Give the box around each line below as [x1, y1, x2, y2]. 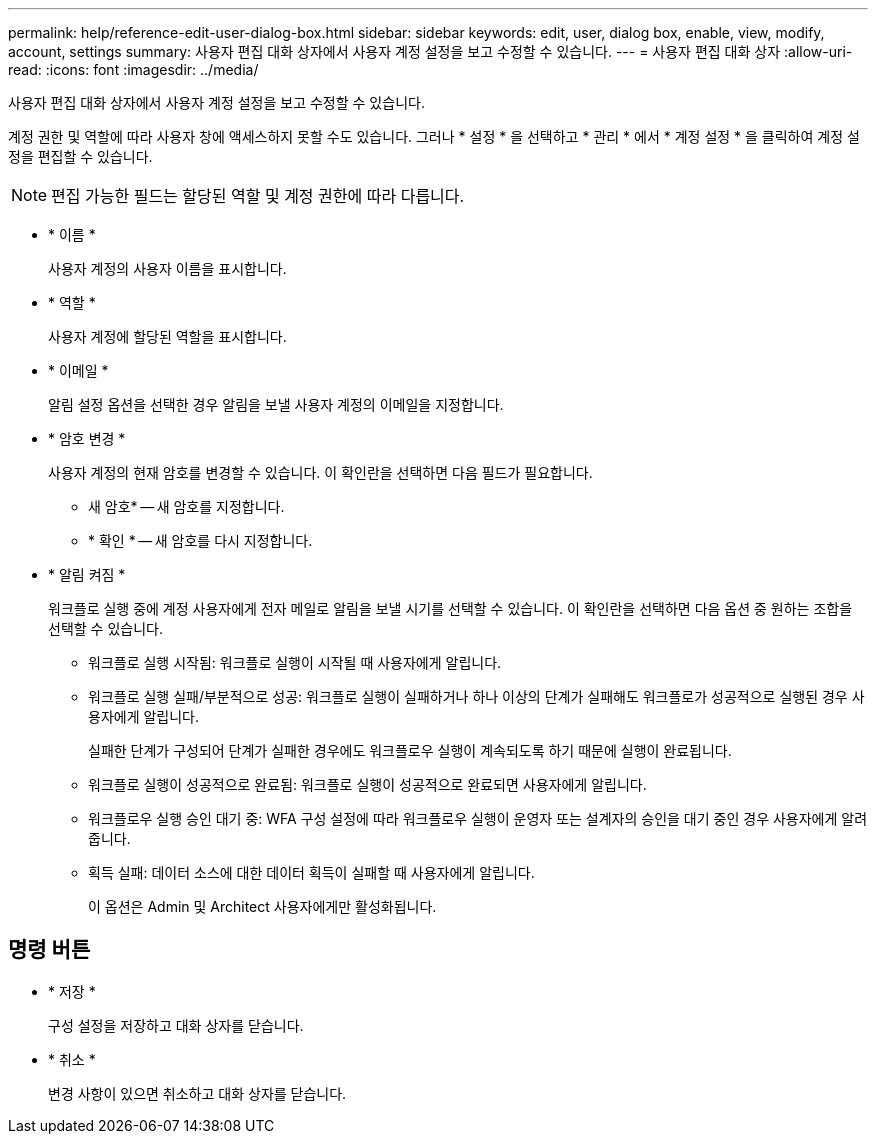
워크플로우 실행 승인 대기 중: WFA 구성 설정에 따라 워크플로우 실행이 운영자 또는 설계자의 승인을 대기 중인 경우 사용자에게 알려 [88, 810, 868, 827]
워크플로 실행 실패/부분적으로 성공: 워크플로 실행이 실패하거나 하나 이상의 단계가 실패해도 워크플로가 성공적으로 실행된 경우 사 [88, 688, 865, 705]
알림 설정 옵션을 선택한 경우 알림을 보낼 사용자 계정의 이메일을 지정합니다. [48, 396, 504, 413]
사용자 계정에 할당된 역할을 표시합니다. [48, 328, 287, 345]
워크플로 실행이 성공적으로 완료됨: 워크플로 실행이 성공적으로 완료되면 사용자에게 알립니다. [88, 776, 647, 793]
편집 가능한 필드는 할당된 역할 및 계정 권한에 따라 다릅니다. [51, 186, 465, 206]
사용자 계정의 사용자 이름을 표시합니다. [48, 260, 287, 277]
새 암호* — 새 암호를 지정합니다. [88, 498, 285, 515]
